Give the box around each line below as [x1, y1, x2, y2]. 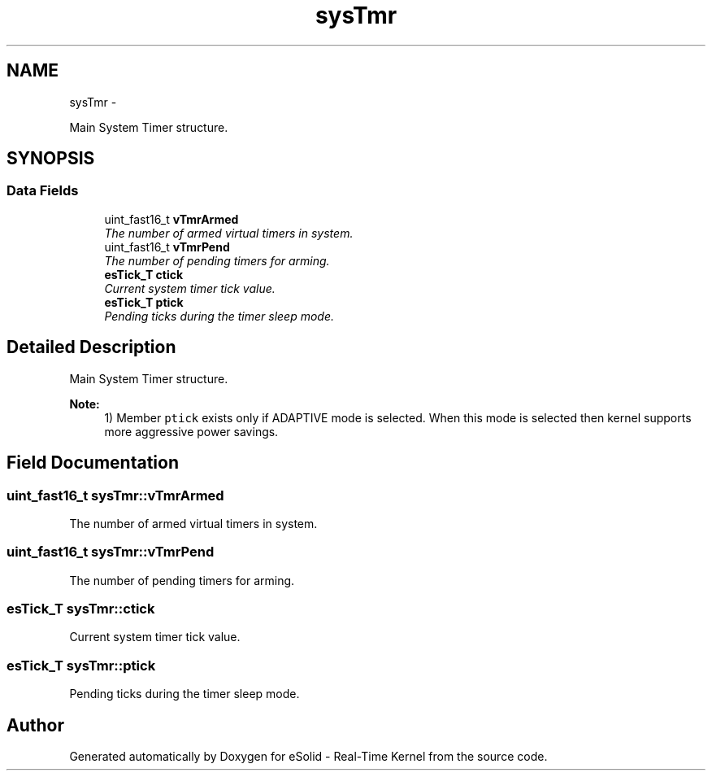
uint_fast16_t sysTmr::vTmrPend [7, 543, 215, 561]
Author [7, 714, 64, 736]
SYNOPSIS [7, 148, 95, 169]
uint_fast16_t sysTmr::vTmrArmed [7, 487, 224, 504]
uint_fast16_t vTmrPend [104, 239, 230, 254]
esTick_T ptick [104, 295, 184, 309]
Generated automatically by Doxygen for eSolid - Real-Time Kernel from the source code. [69, 749, 548, 763]
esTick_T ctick [104, 267, 184, 282]
